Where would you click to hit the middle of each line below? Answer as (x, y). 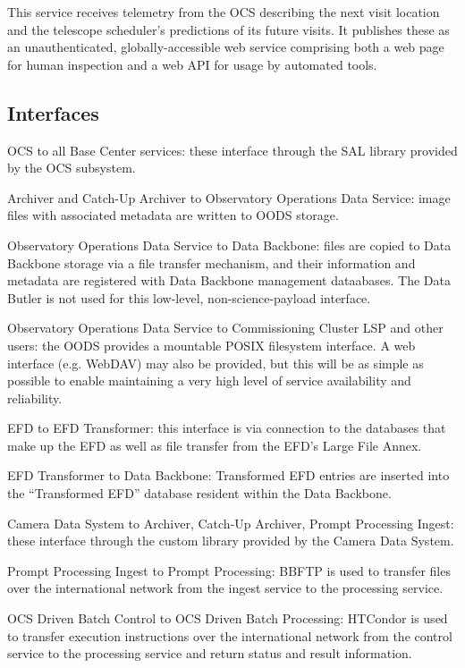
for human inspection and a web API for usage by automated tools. (192, 64)
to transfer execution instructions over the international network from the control (230, 635)
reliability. (35, 397)
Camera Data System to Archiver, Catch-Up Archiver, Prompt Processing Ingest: (231, 523)
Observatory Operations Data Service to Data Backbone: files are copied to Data (229, 245)
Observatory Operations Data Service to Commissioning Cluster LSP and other (225, 328)
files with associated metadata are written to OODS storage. (173, 215)
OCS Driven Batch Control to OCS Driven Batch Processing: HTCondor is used (228, 618)
